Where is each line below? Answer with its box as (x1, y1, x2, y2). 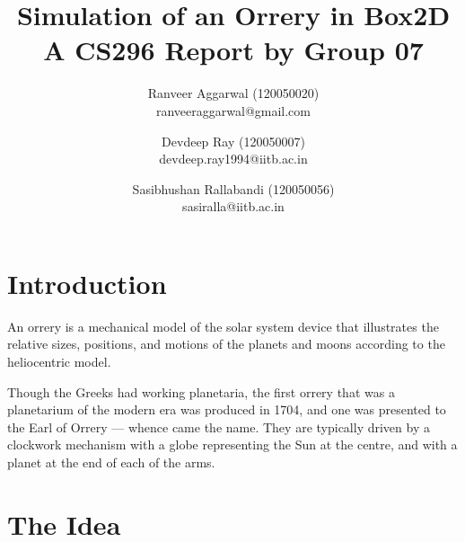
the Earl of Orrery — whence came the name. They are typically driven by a (7, 417, 430, 436)
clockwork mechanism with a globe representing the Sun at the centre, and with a (7, 435, 458, 454)
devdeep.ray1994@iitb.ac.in (159, 149, 308, 168)
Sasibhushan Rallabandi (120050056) (132, 179, 335, 198)
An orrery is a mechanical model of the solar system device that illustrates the (7, 316, 439, 335)
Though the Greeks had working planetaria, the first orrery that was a (7, 382, 395, 401)
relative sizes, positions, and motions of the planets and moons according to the (7, 334, 445, 353)
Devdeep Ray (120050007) (162, 131, 305, 150)
